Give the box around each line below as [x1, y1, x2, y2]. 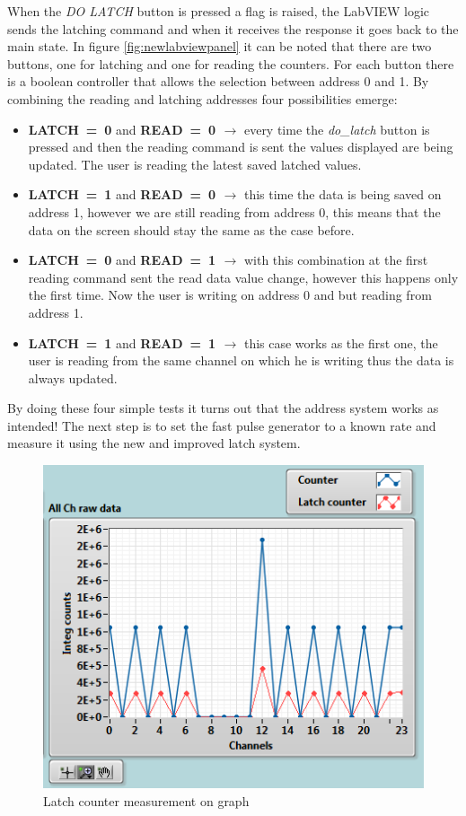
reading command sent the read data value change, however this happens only [28, 268, 459, 286]
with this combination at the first [243, 250, 428, 269]
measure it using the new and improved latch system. [7, 434, 301, 452]
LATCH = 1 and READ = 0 [28, 185, 216, 204]
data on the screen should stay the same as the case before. [28, 220, 355, 239]
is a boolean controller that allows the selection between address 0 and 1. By [7, 72, 429, 91]
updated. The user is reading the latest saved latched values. [28, 154, 362, 173]
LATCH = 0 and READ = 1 [28, 250, 216, 269]
